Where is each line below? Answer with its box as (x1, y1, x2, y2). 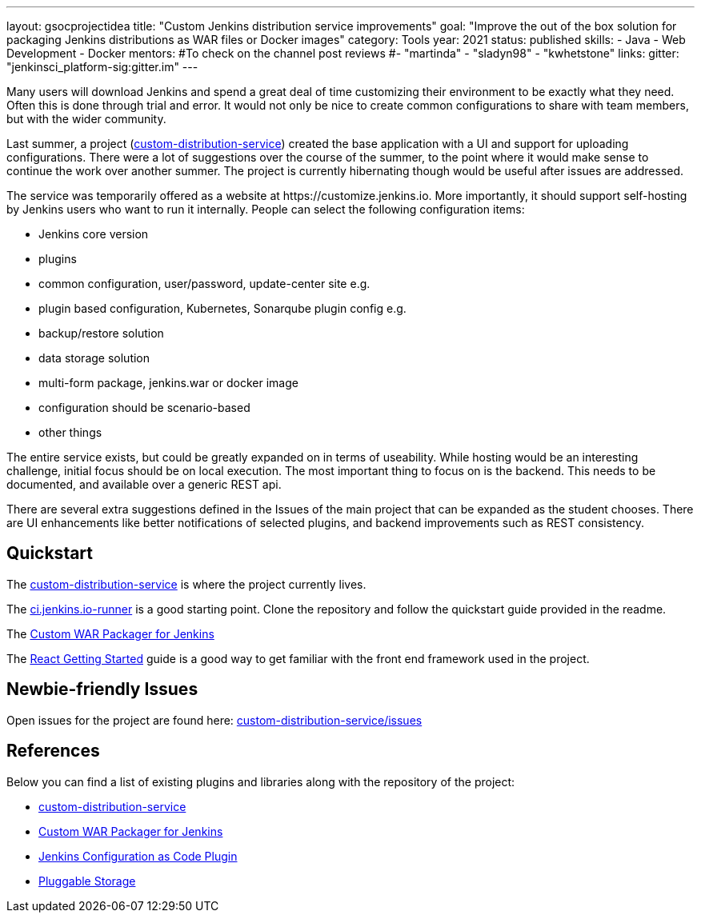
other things (38, 426, 102, 439)
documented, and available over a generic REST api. (6, 477, 282, 491)
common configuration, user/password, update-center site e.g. (38, 277, 371, 290)
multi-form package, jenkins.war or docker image (38, 376, 298, 390)
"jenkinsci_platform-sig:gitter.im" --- (6, 60, 198, 74)
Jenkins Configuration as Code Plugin (38, 849, 238, 863)
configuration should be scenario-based (38, 401, 250, 414)
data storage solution (38, 351, 150, 365)
